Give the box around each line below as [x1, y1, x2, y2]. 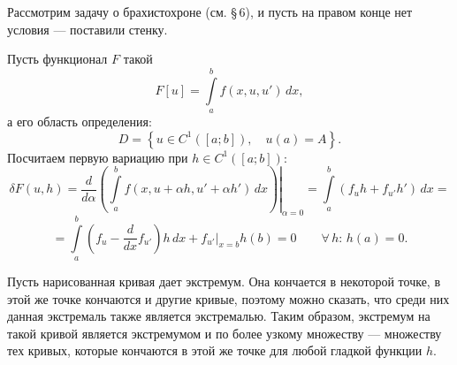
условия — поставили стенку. [7, 19, 168, 38]
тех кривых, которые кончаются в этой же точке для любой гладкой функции [7, 341, 423, 360]
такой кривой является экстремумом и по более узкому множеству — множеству [7, 323, 442, 342]
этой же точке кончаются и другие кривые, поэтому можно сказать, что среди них [7, 289, 450, 308]
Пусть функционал [7, 49, 108, 68]
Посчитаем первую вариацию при [7, 148, 188, 166]
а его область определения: [7, 111, 152, 130]
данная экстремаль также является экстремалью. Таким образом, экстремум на [7, 307, 430, 325]
